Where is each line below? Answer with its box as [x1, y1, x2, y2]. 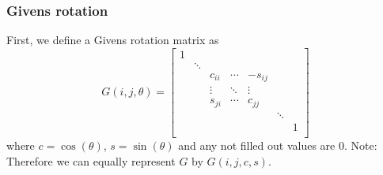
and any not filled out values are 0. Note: [178, 136, 377, 153]
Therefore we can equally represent [6, 152, 176, 169]
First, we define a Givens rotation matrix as [6, 32, 219, 48]
